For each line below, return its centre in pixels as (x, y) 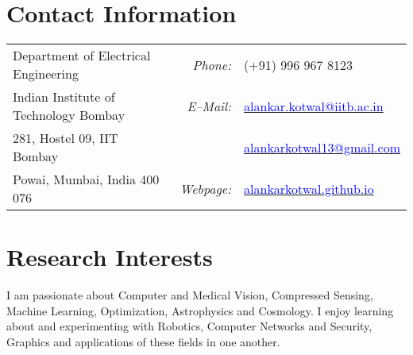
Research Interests (110, 257)
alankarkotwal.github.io (309, 188)
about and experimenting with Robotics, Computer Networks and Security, (189, 326)
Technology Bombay (69, 115)
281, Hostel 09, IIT (66, 138)
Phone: (212, 64)
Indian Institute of (64, 97)
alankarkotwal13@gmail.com (322, 147)
